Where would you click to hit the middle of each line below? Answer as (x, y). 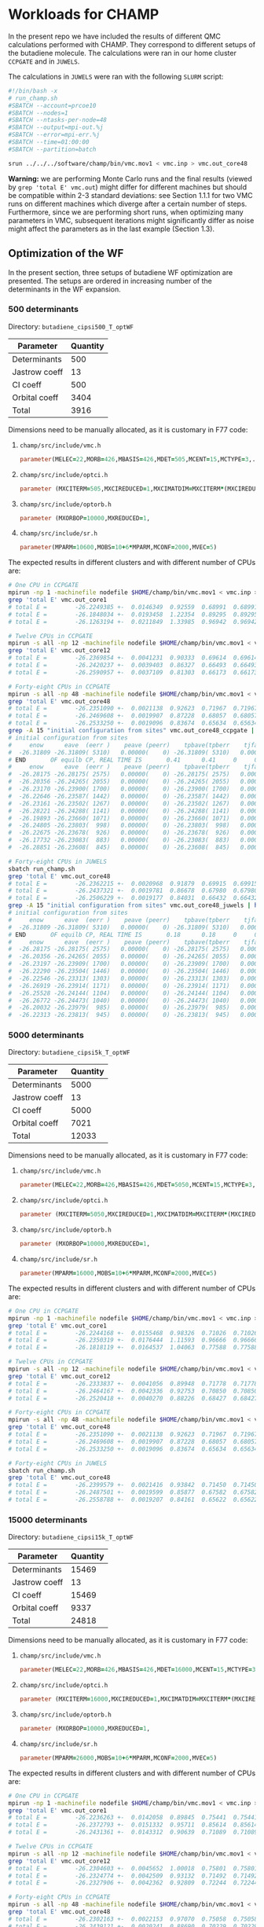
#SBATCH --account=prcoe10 (52, 105)
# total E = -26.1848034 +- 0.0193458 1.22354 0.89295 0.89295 (133, 615)
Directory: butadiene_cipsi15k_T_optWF (71, 1537)
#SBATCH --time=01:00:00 (49, 142)
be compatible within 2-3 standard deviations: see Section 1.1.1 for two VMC (130, 195)
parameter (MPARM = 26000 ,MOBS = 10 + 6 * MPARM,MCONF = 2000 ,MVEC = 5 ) (118, 1758)
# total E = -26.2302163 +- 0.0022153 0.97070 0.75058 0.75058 (133, 1919)
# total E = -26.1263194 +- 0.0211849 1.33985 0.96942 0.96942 (133, 622)
